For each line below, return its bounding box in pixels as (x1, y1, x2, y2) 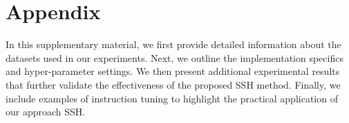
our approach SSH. (6, 104, 86, 119)
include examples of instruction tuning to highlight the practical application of (6, 91, 338, 105)
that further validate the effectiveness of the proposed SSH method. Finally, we (6, 77, 341, 91)
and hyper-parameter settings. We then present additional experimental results (6, 64, 340, 78)
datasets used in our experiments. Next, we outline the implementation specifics (6, 50, 343, 65)
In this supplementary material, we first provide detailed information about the (6, 37, 341, 52)
